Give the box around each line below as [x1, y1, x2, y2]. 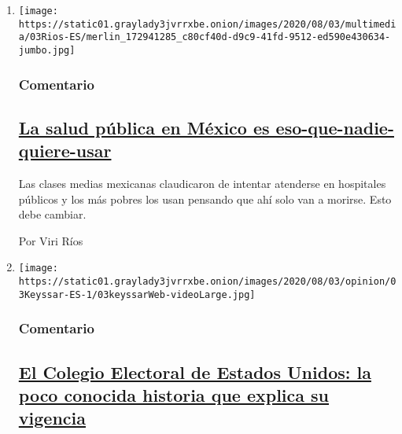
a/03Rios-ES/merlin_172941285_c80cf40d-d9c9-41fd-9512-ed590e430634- [18, 31, 391, 43]
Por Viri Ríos [18, 232, 83, 248]
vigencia [18, 406, 86, 430]
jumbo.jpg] [18, 44, 76, 56]
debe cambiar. [18, 206, 87, 223]
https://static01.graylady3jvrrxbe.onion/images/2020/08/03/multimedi [18, 18, 396, 30]
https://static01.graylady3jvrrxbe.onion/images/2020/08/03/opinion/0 [18, 276, 396, 288]
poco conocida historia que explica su [18, 383, 330, 407]
